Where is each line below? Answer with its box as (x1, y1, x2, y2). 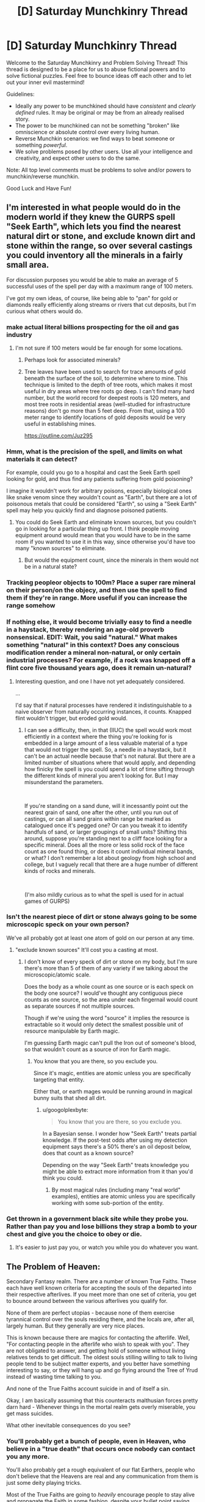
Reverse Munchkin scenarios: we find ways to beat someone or (15, 135, 175, 142)
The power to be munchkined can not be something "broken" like (15, 121, 180, 129)
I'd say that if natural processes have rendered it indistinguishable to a (15, 701, 192, 709)
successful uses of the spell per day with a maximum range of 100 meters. (6, 282, 193, 290)
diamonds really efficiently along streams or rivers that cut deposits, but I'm (6, 301, 196, 308)
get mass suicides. (6, 1410, 54, 1417)
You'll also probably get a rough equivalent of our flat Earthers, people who (6, 1466, 195, 1474)
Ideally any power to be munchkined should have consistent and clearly (15, 102, 196, 110)
